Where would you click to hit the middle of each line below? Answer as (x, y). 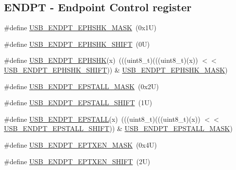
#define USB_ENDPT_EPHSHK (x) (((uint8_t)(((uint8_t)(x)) (101, 60)
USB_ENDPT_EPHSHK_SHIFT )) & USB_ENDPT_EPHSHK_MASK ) (116, 69)
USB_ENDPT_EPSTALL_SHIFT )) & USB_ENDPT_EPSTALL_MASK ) (118, 128)
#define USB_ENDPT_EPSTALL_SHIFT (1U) (78, 103)
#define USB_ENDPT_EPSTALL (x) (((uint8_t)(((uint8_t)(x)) (102, 119)
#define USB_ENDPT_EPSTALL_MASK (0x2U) (81, 86)
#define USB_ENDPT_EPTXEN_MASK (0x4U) (80, 144)
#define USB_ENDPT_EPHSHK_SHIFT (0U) (77, 44)
